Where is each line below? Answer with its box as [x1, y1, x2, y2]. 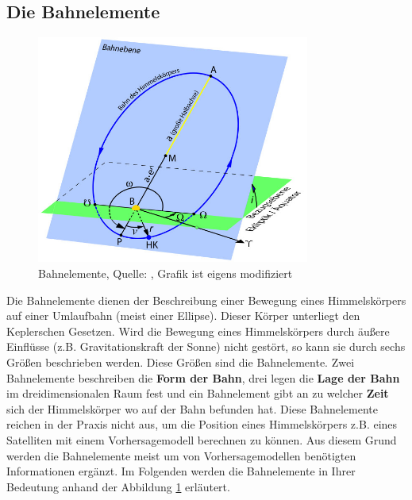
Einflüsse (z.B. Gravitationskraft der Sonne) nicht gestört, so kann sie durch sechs [6, 338, 406, 355]
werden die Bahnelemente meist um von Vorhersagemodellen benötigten [6, 447, 356, 463]
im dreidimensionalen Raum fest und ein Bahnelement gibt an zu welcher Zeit [6, 385, 389, 402]
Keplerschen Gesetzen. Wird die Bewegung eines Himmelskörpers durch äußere [6, 322, 390, 339]
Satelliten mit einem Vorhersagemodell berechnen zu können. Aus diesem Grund [6, 431, 397, 448]
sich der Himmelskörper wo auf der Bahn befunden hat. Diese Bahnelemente [6, 400, 379, 417]
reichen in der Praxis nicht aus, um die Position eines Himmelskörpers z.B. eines [6, 416, 398, 433]
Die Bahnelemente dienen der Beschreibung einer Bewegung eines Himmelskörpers [6, 291, 406, 308]
